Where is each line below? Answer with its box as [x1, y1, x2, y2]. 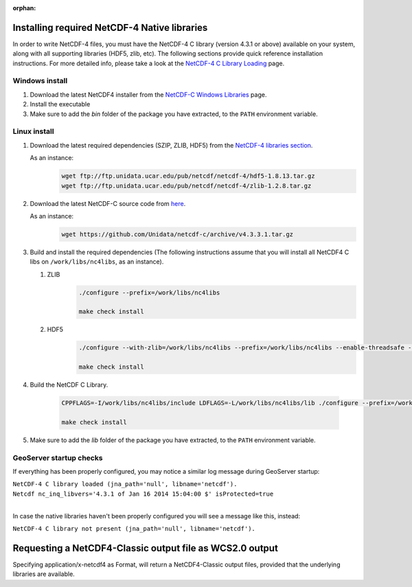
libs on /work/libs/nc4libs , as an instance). [30, 257, 164, 266]
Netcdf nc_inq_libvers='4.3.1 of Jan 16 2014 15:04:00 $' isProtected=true [12, 490, 274, 498]
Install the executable [30, 100, 91, 108]
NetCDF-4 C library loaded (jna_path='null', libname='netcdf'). [12, 481, 238, 488]
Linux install [12, 127, 54, 137]
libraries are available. [12, 570, 75, 578]
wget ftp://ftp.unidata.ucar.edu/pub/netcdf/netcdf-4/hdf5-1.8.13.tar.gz [61, 172, 315, 180]
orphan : [12, 4, 36, 12]
